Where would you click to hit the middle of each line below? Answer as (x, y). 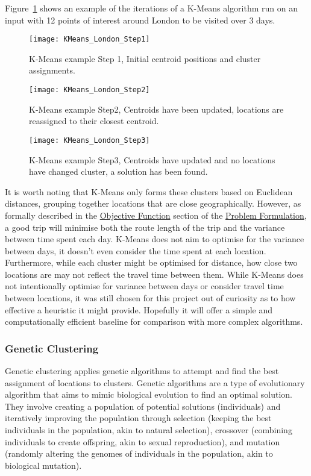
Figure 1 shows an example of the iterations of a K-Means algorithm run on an (152, 8)
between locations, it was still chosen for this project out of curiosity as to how (150, 298)
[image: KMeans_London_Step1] (90, 39)
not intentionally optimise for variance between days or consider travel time (144, 286)
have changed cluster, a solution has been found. (118, 171)
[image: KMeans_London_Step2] (90, 90)
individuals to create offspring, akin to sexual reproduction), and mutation (143, 441)
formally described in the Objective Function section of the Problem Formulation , (156, 215)
